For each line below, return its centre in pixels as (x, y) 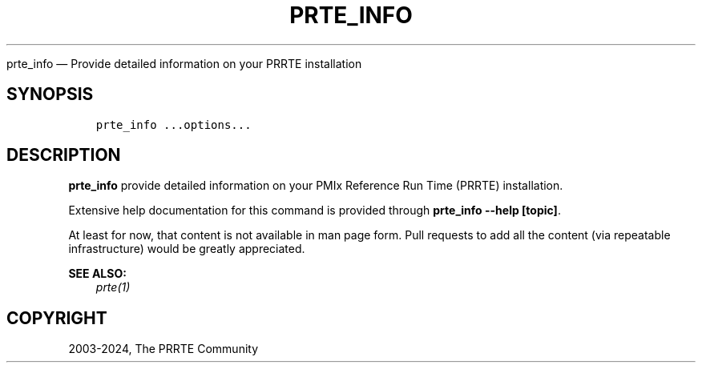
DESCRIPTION (64, 155)
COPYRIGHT (57, 318)
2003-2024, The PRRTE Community (163, 349)
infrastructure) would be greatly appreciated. (187, 249)
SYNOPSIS (50, 94)
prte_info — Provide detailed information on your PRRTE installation (184, 63)
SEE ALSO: (97, 274)
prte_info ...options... (173, 124)
